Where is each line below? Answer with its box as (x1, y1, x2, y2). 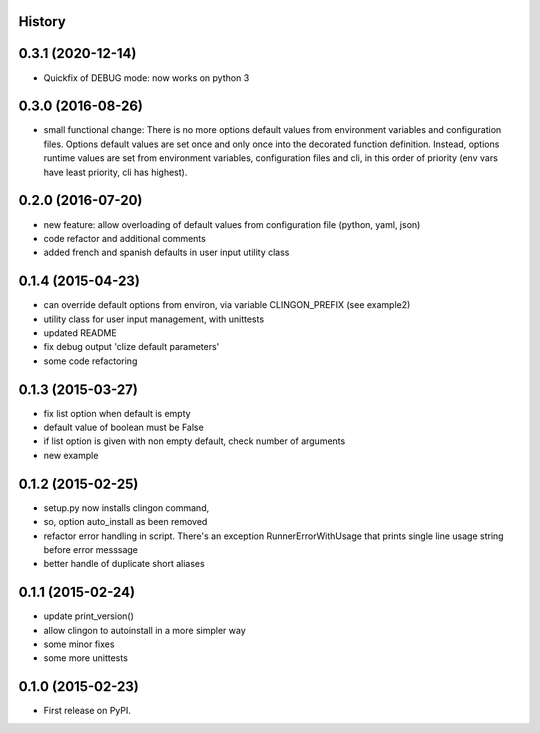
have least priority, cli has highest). (43, 166, 188, 178)
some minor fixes (43, 638, 115, 650)
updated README (43, 326, 117, 339)
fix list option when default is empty (43, 407, 191, 419)
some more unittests (43, 652, 129, 664)
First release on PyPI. (43, 705, 132, 717)
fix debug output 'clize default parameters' (43, 341, 220, 353)
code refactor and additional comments (43, 232, 207, 244)
